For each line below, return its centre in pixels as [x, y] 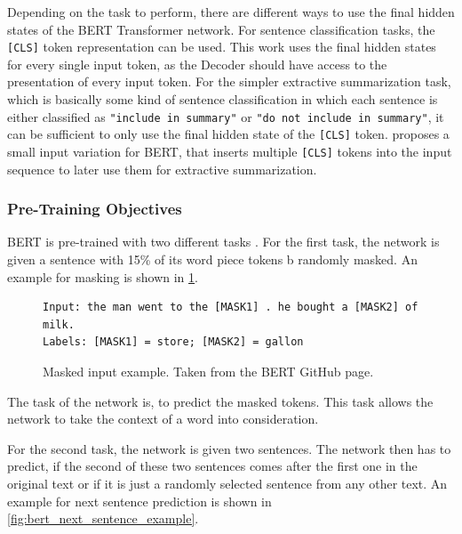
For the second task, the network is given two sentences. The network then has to [229, 448]
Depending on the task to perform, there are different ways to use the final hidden [231, 12]
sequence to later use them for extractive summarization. [162, 169]
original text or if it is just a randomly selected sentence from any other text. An [227, 483]
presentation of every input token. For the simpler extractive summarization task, [229, 81]
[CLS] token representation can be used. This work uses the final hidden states [222, 47]
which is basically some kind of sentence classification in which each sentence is [223, 99]
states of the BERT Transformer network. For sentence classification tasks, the [221, 29]
